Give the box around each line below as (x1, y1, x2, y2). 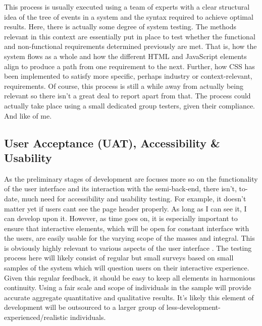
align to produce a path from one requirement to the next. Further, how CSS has (4, 61, 255, 71)
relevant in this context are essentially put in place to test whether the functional (4, 31, 255, 41)
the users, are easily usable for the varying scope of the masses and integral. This (4, 233, 255, 243)
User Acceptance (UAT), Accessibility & (4, 135, 220, 150)
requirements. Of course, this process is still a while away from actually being (4, 80, 243, 91)
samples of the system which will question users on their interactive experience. (4, 262, 249, 273)
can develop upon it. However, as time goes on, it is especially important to (4, 213, 238, 224)
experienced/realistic (4, 312, 68, 322)
